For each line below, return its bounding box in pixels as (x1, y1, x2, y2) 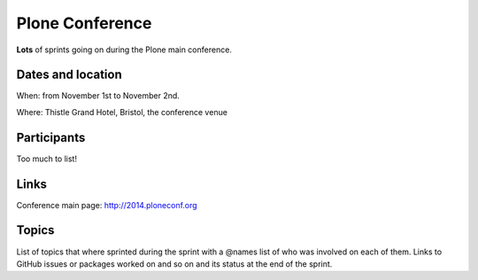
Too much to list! (16, 153, 77, 164)
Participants (16, 129, 86, 145)
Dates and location (16, 67, 123, 82)
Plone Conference (16, 13, 152, 33)
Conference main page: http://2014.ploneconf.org (16, 199, 198, 210)
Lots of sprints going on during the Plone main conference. (16, 44, 232, 55)
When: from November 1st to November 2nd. (16, 90, 181, 101)
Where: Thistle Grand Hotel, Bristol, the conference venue (16, 106, 227, 117)
